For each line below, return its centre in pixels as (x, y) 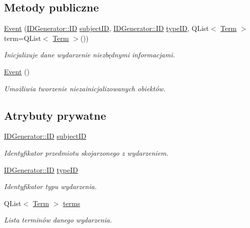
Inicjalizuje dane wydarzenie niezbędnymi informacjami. (90, 55)
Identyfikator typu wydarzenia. (50, 186)
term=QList (23, 38)
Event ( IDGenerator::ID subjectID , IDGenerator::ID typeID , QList (107, 28)
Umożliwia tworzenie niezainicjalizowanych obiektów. (85, 88)
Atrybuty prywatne (55, 115)
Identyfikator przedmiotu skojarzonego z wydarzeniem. (86, 152)
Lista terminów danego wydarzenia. (58, 220)
